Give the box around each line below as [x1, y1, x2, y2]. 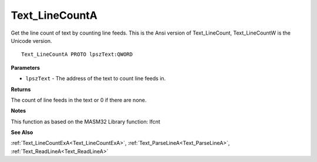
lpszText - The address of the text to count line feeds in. [25, 75, 166, 82]
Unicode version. [11, 37, 52, 44]
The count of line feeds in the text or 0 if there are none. [11, 96, 147, 103]
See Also [11, 129, 33, 136]
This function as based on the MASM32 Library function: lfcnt [11, 118, 161, 125]
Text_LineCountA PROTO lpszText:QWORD [21, 51, 133, 58]
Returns [11, 86, 31, 93]
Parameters [11, 64, 41, 71]
